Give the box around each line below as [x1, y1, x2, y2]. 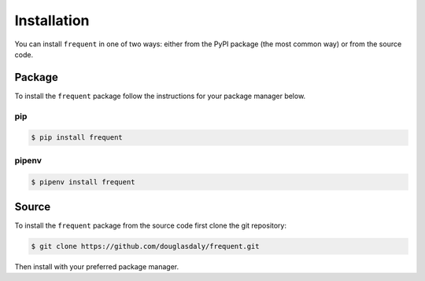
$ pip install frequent [31, 133, 124, 142]
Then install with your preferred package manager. [14, 262, 179, 271]
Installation [14, 12, 90, 29]
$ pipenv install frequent [31, 177, 135, 186]
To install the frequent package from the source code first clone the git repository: [14, 221, 287, 231]
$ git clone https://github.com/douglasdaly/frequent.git [31, 242, 260, 251]
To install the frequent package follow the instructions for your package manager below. [14, 91, 306, 100]
